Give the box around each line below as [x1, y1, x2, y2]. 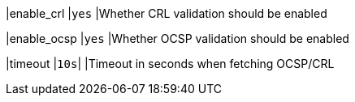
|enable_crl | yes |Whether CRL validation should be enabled [6, 6, 327, 20]
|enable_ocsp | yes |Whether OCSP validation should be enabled [6, 32, 349, 45]
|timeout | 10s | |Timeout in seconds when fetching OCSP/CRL [6, 57, 335, 70]
